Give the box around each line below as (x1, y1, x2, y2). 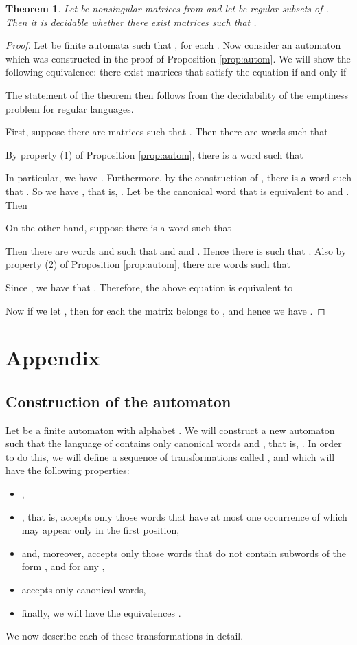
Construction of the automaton (5, 390, 231, 411)
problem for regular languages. (5, 101, 134, 115)
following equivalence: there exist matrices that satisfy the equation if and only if (5, 65, 347, 79)
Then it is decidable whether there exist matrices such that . (5, 14, 257, 29)
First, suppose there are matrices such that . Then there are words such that (5, 124, 328, 139)
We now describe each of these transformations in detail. (5, 629, 244, 643)
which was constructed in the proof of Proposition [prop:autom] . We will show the (5, 51, 351, 65)
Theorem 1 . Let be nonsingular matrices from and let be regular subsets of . (5, 1, 329, 15)
